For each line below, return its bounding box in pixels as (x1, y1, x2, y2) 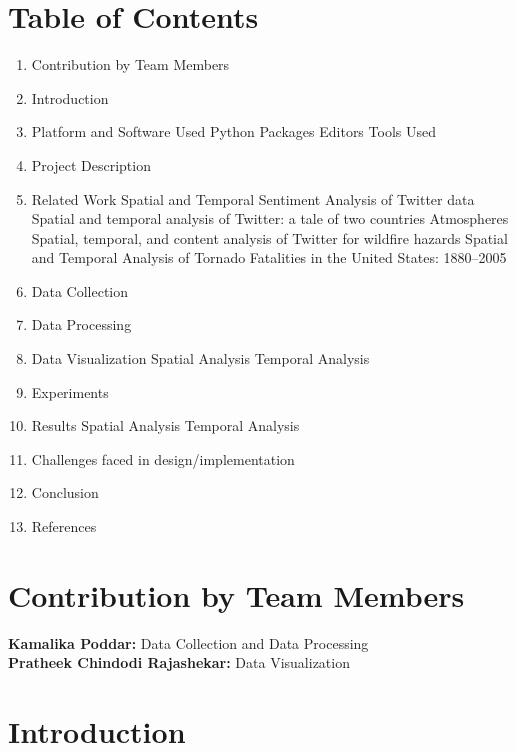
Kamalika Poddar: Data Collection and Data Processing (8, 632, 369, 653)
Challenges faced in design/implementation (31, 448, 295, 469)
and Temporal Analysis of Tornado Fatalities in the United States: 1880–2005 (31, 247, 507, 268)
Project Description (31, 154, 151, 175)
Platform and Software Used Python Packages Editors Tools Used (31, 121, 436, 142)
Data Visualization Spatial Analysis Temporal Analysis (31, 348, 370, 369)
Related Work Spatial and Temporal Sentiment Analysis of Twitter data (31, 188, 475, 209)
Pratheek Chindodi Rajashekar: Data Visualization (8, 652, 350, 673)
